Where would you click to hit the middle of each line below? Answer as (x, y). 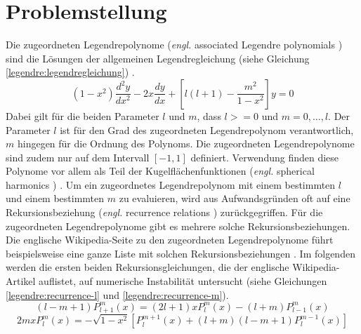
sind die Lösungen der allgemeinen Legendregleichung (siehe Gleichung (158, 58)
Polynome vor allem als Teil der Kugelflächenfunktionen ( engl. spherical (160, 171)
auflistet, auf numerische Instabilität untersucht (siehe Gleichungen (183, 281)
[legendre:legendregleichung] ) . (70, 72)
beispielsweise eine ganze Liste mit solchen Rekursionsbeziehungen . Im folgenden (180, 253)
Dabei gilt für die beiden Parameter (83, 115)
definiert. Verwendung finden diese (265, 157)
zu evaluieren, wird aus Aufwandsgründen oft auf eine (235, 198)
